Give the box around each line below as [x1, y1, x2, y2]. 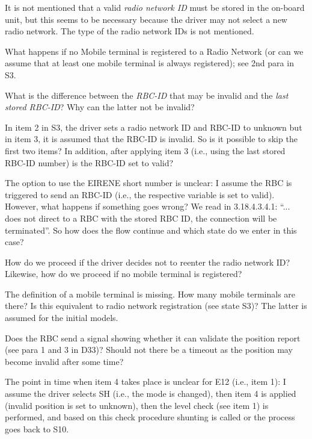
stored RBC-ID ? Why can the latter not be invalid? [5, 101, 195, 113]
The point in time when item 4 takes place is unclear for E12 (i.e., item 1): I [5, 375, 286, 388]
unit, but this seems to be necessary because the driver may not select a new [5, 13, 287, 25]
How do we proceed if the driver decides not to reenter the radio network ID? [5, 255, 290, 268]
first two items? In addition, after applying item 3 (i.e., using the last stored [5, 144, 286, 157]
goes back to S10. [5, 422, 69, 435]
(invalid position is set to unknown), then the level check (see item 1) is [5, 399, 269, 411]
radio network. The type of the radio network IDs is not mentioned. [5, 25, 254, 37]
